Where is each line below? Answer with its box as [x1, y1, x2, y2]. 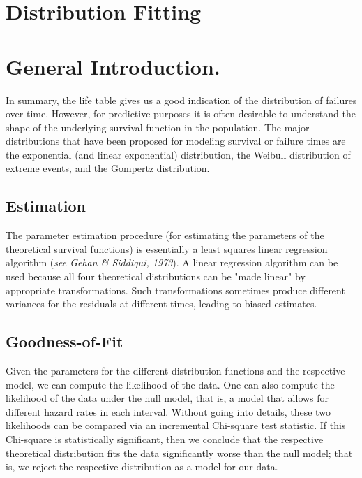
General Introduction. [6, 52, 220, 80]
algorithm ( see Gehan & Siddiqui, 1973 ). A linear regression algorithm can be [6, 255, 338, 270]
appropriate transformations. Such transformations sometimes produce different [6, 282, 345, 297]
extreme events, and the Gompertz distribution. [6, 161, 210, 175]
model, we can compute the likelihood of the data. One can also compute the [6, 377, 335, 391]
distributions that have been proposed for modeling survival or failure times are [6, 133, 346, 148]
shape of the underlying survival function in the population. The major [6, 119, 310, 134]
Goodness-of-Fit [6, 331, 123, 352]
